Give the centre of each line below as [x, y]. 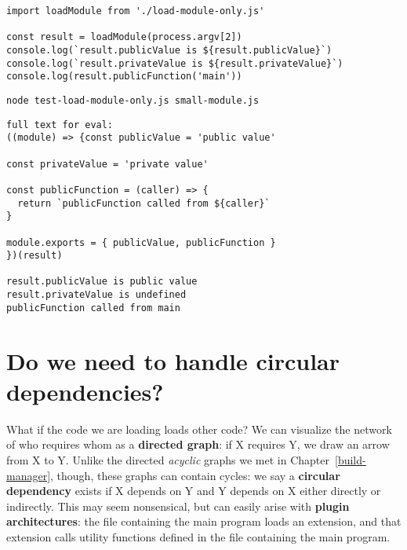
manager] [29, 475]
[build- [351, 459]
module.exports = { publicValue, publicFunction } [141, 242]
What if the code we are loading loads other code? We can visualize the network [199, 429]
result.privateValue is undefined [96, 295]
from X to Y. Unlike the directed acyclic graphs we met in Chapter [168, 459]
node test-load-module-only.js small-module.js [133, 100]
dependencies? [85, 391]
